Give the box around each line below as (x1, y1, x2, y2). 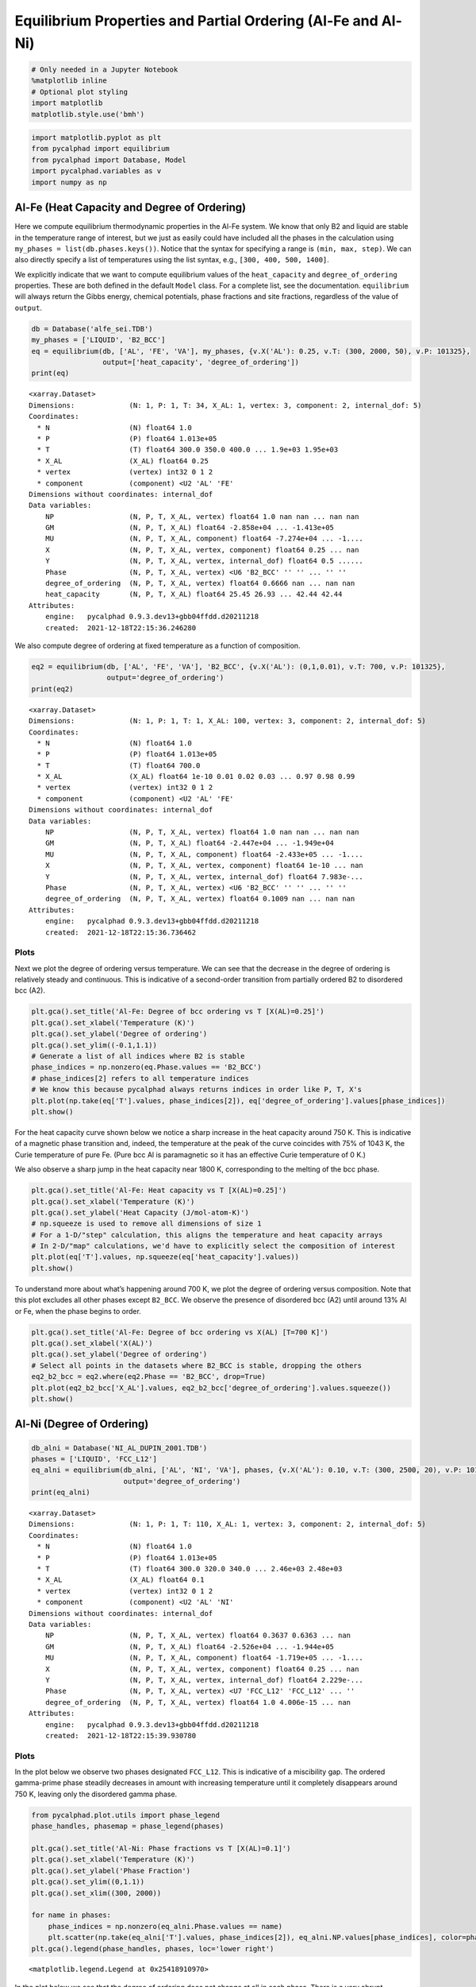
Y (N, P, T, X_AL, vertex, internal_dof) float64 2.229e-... (44, 1675, 364, 1684)
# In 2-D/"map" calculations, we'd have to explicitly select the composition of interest (31, 1241, 396, 1251)
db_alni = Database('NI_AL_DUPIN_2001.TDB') (31, 1443, 208, 1452)
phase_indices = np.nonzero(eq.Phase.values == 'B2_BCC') (31, 1063, 262, 1072)
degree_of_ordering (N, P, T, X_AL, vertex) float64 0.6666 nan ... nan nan (44, 579, 355, 588)
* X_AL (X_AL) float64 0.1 (36, 1575, 205, 1585)
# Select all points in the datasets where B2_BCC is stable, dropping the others (31, 1361, 363, 1370)
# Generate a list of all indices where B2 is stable (31, 1052, 245, 1061)
